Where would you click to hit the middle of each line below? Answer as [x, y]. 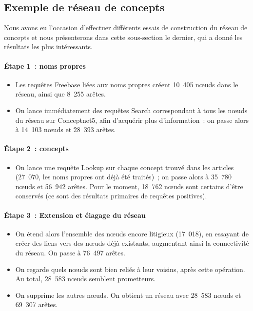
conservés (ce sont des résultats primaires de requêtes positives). [111, 196]
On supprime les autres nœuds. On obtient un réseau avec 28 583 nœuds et [128, 295]
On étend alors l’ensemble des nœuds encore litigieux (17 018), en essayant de [132, 233]
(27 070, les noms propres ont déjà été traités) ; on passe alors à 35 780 [123, 177]
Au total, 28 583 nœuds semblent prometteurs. [86, 279]
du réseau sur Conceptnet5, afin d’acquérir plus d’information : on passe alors [132, 120]
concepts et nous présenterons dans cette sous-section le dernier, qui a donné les [123, 37]
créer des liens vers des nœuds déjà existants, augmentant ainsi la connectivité [132, 243]
